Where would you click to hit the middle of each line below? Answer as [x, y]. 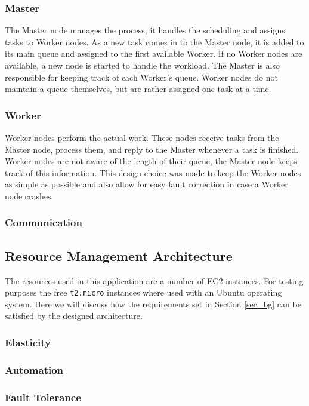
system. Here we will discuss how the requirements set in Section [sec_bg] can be [153, 304]
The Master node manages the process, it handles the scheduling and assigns [145, 30]
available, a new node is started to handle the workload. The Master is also [142, 65]
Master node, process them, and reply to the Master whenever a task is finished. [152, 149]
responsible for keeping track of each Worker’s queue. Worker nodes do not [141, 77]
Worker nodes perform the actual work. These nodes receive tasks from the [142, 137]
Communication [44, 222]
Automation [34, 369]
